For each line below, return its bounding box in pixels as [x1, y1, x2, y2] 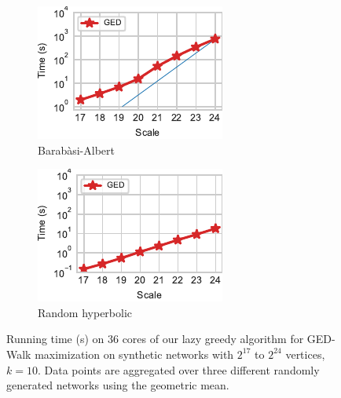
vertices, [285, 345, 325, 362]
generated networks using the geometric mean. [6, 377, 229, 393]
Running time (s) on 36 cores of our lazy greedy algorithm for [6, 330, 304, 347]
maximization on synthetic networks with [35, 345, 234, 362]
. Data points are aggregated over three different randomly [37, 361, 320, 378]
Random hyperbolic [38, 304, 133, 320]
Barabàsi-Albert [38, 141, 115, 158]
